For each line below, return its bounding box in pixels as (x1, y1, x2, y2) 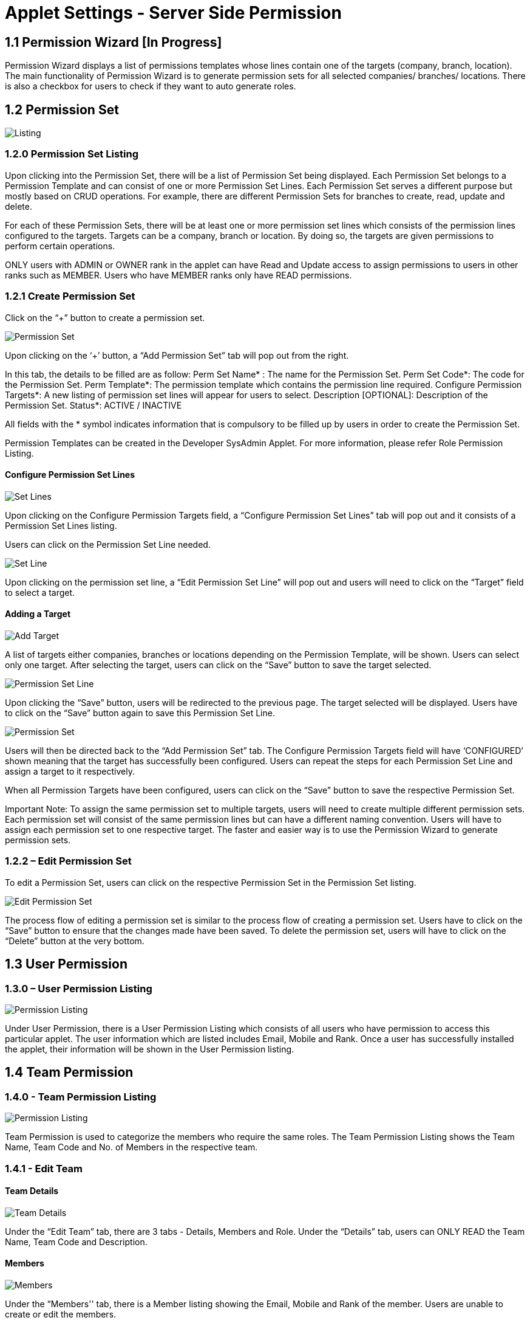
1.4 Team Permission (5, 1065, 134, 1080)
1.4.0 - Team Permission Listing (5, 1090, 157, 1103)
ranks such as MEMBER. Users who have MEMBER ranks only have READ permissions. (5, 269, 352, 280)
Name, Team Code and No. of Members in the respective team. (5, 1142, 258, 1153)
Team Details (5, 1186, 59, 1197)
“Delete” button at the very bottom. (5, 935, 144, 946)
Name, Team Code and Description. (5, 1236, 148, 1247)
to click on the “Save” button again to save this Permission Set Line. (5, 707, 275, 718)
